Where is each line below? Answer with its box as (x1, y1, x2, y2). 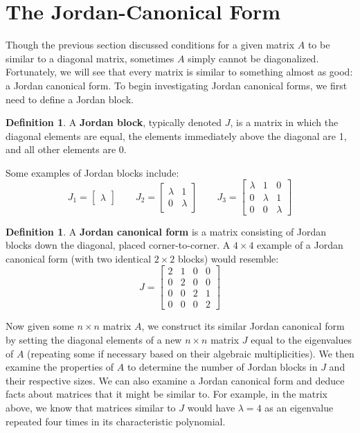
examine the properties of (6, 360, 114, 374)
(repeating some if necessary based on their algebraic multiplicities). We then (27, 346, 354, 360)
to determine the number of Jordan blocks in (127, 360, 318, 374)
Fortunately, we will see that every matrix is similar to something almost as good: (6, 64, 353, 79)
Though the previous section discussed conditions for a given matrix (6, 37, 295, 52)
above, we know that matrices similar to (6, 400, 176, 415)
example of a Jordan (257, 238, 343, 252)
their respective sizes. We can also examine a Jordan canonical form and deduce (6, 373, 345, 387)
